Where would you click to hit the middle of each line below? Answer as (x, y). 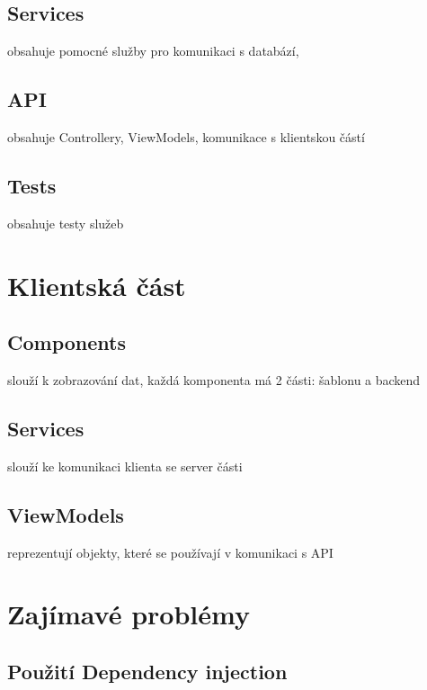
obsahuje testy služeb (66, 223)
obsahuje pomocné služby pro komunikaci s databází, (153, 51)
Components (67, 342)
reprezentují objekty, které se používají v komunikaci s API (170, 552)
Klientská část (97, 285)
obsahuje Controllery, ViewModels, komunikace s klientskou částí (186, 137)
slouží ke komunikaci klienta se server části (125, 466)
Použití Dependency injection (147, 671)
